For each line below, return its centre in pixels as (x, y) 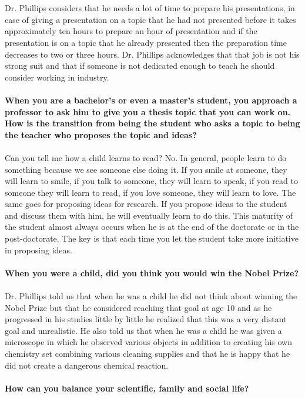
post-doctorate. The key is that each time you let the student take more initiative (152, 238)
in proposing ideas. (38, 250)
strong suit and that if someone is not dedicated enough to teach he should (140, 66)
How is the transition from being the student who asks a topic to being (152, 123)
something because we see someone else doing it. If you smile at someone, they (146, 169)
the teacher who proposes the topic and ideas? (101, 134)
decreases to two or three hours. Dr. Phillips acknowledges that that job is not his (152, 54)
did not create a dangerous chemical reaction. (87, 365)
